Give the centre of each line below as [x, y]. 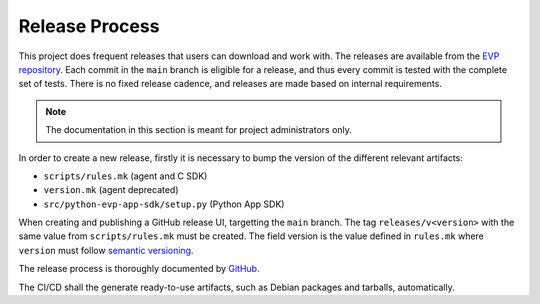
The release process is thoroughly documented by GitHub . [139, 269]
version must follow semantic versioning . [106, 250]
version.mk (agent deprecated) [111, 190]
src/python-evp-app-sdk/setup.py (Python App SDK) [164, 204]
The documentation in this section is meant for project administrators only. [198, 130]
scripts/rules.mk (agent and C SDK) [125, 176]
